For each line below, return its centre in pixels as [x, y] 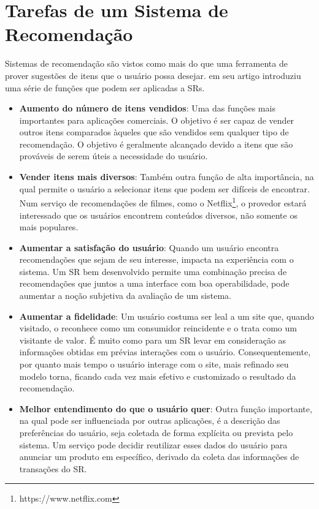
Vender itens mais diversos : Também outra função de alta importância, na [167, 177]
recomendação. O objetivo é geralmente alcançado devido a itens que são [156, 144]
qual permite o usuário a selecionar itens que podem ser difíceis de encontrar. [164, 188]
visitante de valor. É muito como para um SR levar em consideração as [153, 340]
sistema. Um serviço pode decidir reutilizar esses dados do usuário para [153, 444]
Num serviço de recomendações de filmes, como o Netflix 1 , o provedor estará [163, 202]
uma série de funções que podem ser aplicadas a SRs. [105, 87]
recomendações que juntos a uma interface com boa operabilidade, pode [154, 283]
